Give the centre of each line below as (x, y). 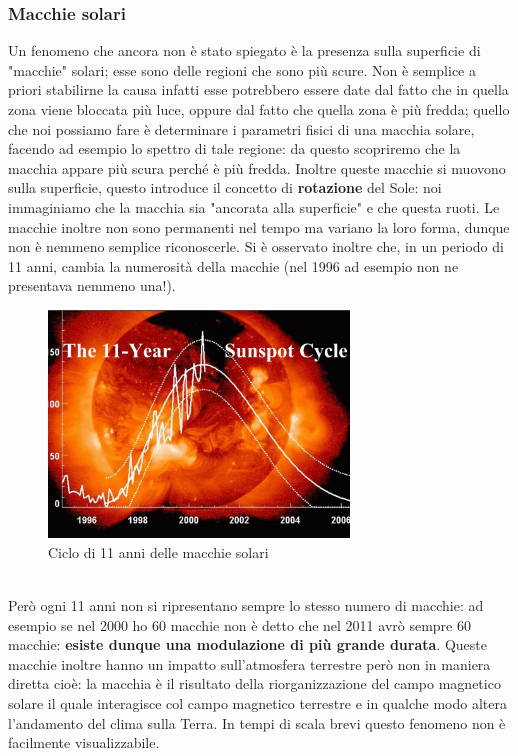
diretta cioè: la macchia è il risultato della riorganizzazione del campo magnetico (254, 683)
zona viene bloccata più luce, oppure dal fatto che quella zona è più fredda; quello (259, 109)
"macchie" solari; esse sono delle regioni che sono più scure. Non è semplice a (242, 69)
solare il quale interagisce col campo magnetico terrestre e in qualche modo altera (257, 703)
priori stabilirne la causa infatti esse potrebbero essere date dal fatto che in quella (258, 89)
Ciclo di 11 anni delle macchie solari (158, 551)
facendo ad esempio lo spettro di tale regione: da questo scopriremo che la (234, 148)
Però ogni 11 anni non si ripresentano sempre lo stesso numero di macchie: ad (246, 605)
